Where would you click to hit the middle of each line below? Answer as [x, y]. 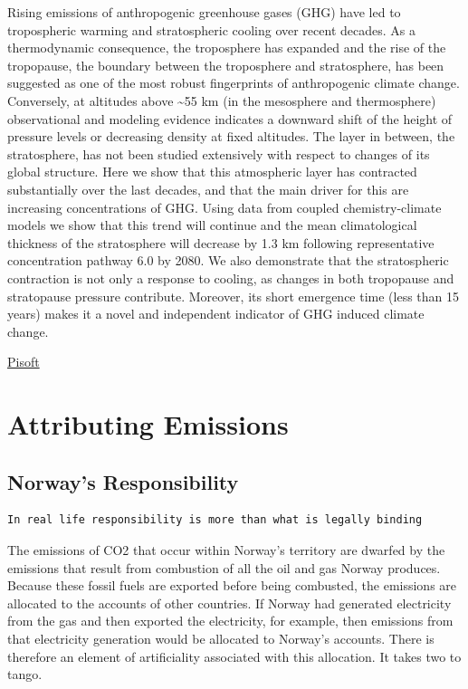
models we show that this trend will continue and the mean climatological [212, 225]
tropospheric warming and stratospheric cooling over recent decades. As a [211, 29]
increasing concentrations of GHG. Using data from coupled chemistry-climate [224, 207]
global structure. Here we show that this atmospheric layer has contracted [212, 172]
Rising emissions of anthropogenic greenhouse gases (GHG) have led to [204, 12]
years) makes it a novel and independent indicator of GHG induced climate [216, 314]
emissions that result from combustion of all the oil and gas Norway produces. [224, 567]
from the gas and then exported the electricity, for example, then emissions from [230, 621]
